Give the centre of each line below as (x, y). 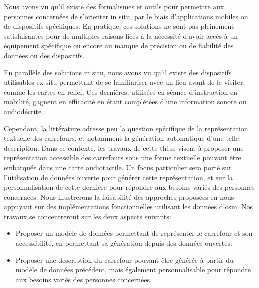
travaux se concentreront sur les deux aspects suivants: (88, 216)
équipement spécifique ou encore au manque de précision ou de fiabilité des (119, 46)
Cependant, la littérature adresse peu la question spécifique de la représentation (126, 128)
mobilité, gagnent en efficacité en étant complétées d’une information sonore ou (125, 102)
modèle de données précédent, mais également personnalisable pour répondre (133, 270)
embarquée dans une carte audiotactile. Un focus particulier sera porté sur (118, 167)
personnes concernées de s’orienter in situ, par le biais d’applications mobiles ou (126, 16)
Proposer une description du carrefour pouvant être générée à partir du (125, 260)
